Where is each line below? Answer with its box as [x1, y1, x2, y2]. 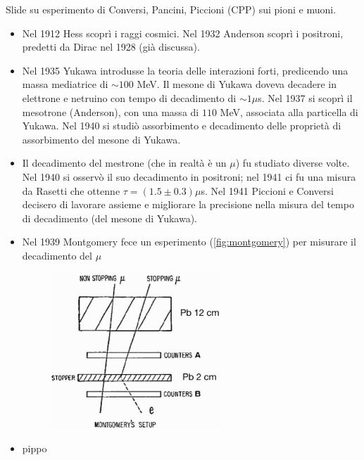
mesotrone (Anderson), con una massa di [22, 104, 199, 119]
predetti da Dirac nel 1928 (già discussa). [22, 39, 200, 54]
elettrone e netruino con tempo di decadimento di [22, 90, 237, 105]
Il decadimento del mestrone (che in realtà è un [22, 155, 227, 170]
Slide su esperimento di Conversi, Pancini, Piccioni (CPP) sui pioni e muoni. [6, 2, 337, 16]
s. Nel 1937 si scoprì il [258, 90, 353, 105]
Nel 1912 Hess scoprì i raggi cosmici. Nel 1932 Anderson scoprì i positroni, [22, 25, 344, 40]
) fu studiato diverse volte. [235, 155, 350, 170]
